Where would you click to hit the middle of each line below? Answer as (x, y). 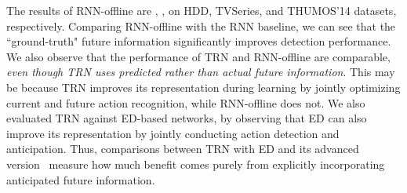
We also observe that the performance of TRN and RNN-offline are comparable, (198, 56)
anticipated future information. (81, 179)
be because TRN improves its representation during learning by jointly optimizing (203, 87)
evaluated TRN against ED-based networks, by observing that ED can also (187, 118)
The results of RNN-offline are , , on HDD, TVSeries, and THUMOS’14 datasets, (202, 10)
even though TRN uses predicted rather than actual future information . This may (201, 72)
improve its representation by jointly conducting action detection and (173, 133)
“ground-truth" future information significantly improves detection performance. (199, 41)
